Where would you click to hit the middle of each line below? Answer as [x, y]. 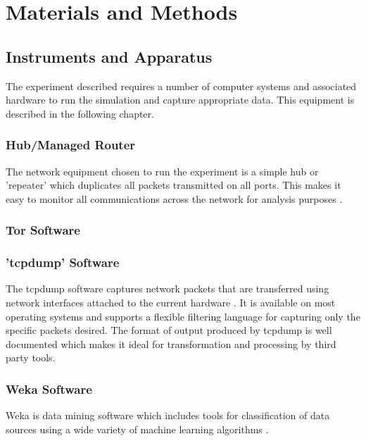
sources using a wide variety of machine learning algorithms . [137, 429]
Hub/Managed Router [71, 145]
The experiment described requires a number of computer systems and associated [181, 86]
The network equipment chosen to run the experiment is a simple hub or [162, 171]
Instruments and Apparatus [109, 56]
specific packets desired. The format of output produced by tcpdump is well [169, 330]
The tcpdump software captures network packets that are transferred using [168, 288]
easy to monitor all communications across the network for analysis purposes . [174, 198]
